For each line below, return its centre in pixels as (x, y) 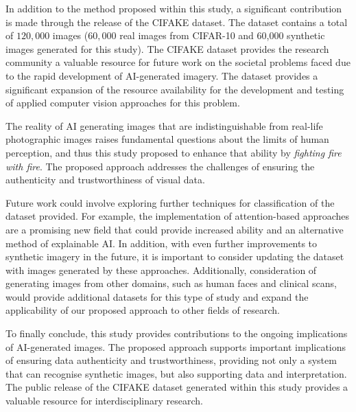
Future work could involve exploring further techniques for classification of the (170, 202)
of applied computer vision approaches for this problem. (123, 103)
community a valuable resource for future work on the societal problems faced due (178, 62)
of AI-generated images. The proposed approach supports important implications (176, 346)
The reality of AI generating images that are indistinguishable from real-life (164, 125)
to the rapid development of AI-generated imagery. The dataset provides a (162, 75)
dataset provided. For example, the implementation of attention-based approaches (178, 216)
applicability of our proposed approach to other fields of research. (143, 310)
